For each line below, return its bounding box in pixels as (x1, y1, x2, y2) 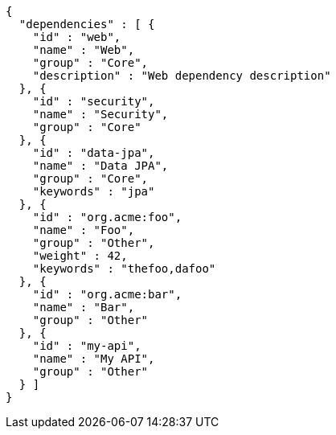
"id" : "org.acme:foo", (32, 211, 182, 224)
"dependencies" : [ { (18, 18, 155, 31)
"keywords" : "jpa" (32, 185, 155, 198)
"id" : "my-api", (32, 339, 141, 352)
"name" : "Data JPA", (32, 159, 169, 172)
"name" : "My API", (32, 352, 155, 365)
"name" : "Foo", (32, 224, 135, 236)
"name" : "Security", (32, 108, 169, 121)
